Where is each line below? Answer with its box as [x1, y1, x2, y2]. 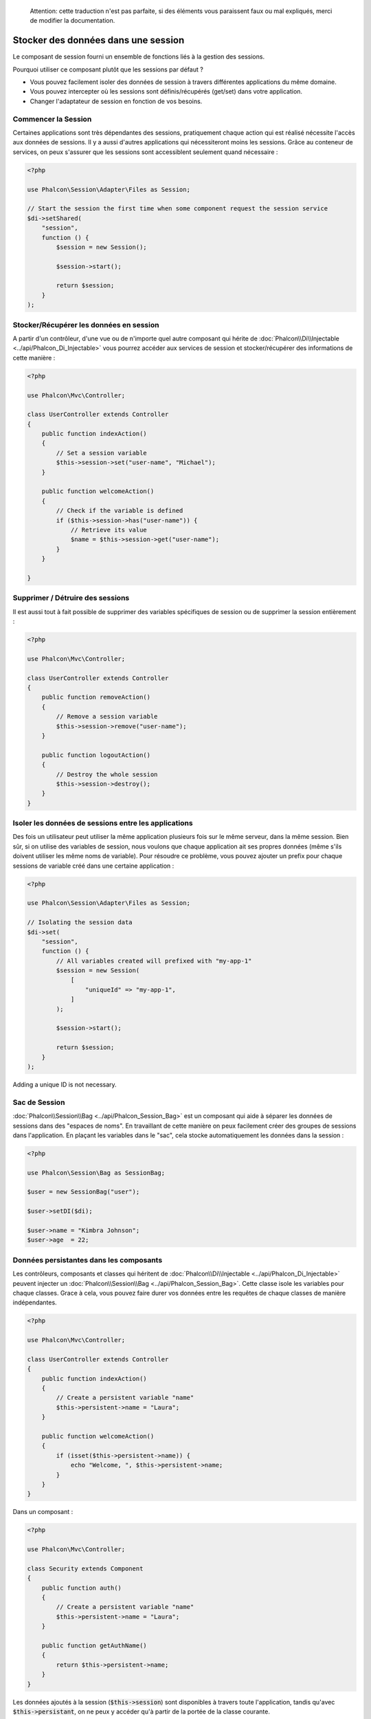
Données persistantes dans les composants [12, 1255, 163, 1264]
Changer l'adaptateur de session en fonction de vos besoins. [30, 97, 203, 105]
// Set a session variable [56, 449, 147, 457]
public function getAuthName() [41, 1641, 147, 1650]
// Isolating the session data [27, 919, 133, 926]
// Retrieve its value [70, 526, 147, 534]
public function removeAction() [41, 693, 151, 701]
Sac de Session [12, 1097, 65, 1107]
